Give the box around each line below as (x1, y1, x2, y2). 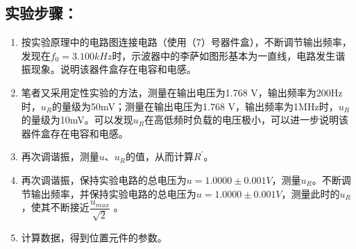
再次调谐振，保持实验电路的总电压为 (21, 172, 187, 187)
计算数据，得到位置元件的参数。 (21, 230, 167, 244)
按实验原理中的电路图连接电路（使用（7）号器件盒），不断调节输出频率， (21, 35, 352, 49)
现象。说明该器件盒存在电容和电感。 (31, 62, 196, 76)
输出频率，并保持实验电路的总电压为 (31, 186, 196, 200)
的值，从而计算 (126, 149, 194, 164)
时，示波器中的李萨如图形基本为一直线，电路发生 (112, 48, 336, 62)
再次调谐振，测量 (21, 149, 99, 164)
